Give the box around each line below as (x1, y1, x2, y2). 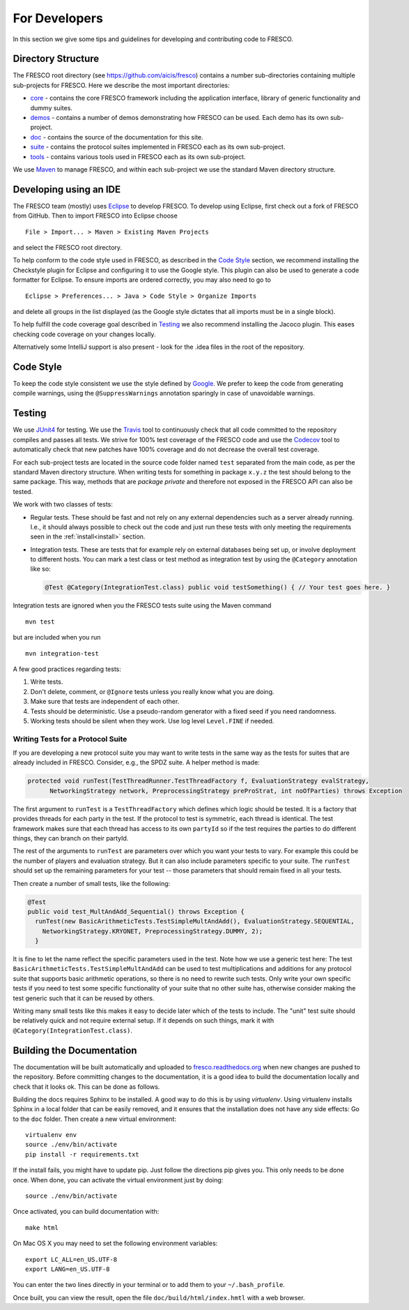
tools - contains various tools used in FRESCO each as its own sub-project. (30, 152, 246, 160)
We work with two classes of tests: (13, 500, 113, 509)
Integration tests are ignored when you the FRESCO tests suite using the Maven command (13, 601, 272, 610)
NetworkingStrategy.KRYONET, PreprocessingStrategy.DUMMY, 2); (42, 927, 263, 935)
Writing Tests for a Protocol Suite (13, 734, 128, 744)
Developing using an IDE (13, 183, 121, 195)
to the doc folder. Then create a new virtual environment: (13, 1115, 177, 1123)
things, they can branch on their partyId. (13, 834, 129, 842)
